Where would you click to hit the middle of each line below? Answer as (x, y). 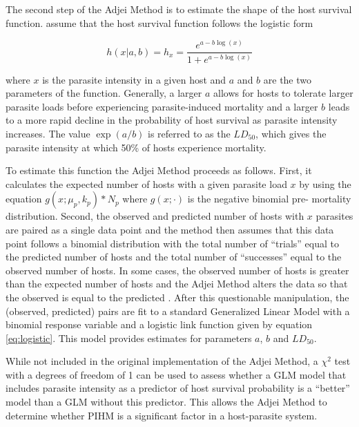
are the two (288, 79)
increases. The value (48, 133)
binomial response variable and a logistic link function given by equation (159, 324)
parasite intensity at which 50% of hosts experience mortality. (136, 147)
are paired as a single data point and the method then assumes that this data (170, 229)
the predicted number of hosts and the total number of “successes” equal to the (174, 257)
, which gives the (291, 133)
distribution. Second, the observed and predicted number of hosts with (155, 216)
